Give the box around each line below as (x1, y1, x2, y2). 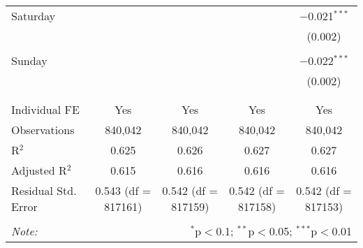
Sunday (11, 52, 47, 68)
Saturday (11, 8, 56, 24)
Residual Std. (11, 182, 77, 198)
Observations (11, 122, 75, 138)
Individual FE (11, 101, 80, 117)
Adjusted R (11, 162, 67, 178)
